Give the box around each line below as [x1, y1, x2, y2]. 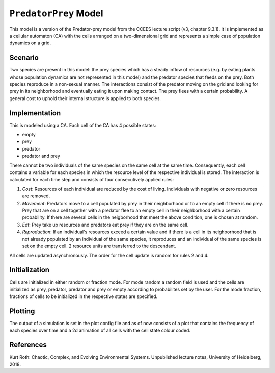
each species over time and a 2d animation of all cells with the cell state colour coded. [9, 327, 191, 334]
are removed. [22, 193, 50, 199]
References [9, 341, 47, 350]
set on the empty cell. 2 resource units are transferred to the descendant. [22, 243, 176, 249]
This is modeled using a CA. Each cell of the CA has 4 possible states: [9, 122, 156, 128]
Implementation [9, 109, 61, 117]
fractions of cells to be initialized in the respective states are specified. [9, 293, 158, 300]
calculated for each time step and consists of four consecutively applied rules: [9, 177, 174, 183]
